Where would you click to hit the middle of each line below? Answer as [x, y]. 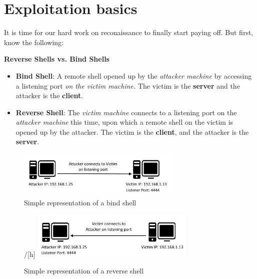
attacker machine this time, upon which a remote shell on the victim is [124, 122]
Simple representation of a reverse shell [84, 271]
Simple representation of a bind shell [80, 202]
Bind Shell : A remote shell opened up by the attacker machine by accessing [134, 75]
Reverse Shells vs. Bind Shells [57, 59]
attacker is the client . [49, 95]
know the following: [34, 42]
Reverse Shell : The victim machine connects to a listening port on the [126, 112]
